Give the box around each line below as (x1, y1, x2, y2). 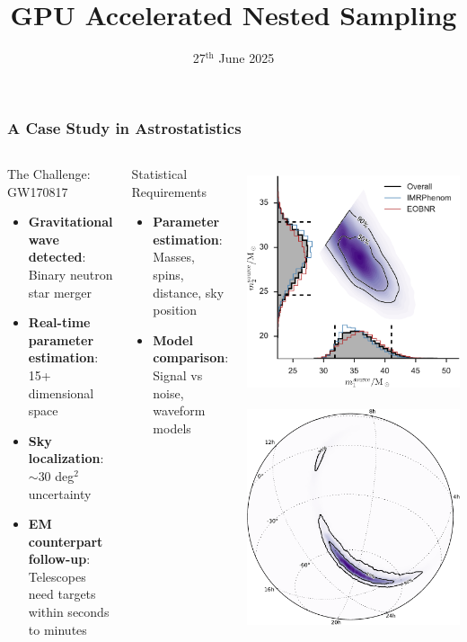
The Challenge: (7, 165, 91, 183)
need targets (28, 584, 96, 603)
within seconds (28, 602, 110, 621)
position (153, 300, 198, 319)
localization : (28, 449, 104, 468)
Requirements (131, 182, 207, 201)
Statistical (131, 165, 188, 183)
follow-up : (28, 549, 91, 568)
